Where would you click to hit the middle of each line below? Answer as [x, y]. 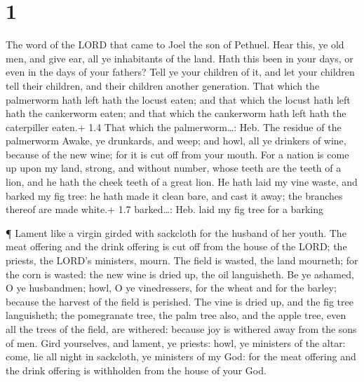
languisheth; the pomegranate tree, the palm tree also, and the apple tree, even [176, 315]
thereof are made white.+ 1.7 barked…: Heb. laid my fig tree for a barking [164, 209]
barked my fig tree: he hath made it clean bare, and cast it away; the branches [174, 195]
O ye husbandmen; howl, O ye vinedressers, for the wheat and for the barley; [171, 288]
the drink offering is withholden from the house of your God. [136, 370]
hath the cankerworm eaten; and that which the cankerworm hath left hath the [176, 113]
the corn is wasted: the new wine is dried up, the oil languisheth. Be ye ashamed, [180, 274]
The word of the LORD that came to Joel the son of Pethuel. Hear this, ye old [175, 45]
